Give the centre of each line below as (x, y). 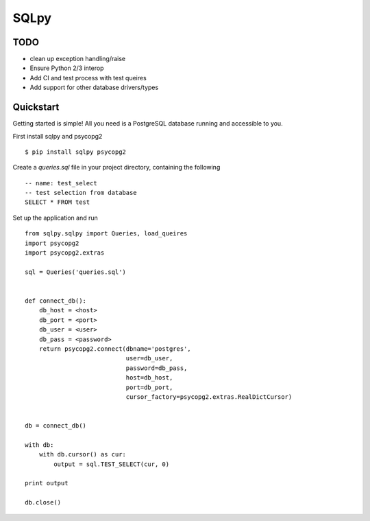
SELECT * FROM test (58, 202)
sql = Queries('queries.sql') (76, 272)
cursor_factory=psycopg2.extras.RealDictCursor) (209, 397)
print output (47, 483)
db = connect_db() (56, 426)
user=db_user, (149, 358)
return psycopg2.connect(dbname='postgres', (115, 349)
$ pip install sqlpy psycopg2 (76, 152)
